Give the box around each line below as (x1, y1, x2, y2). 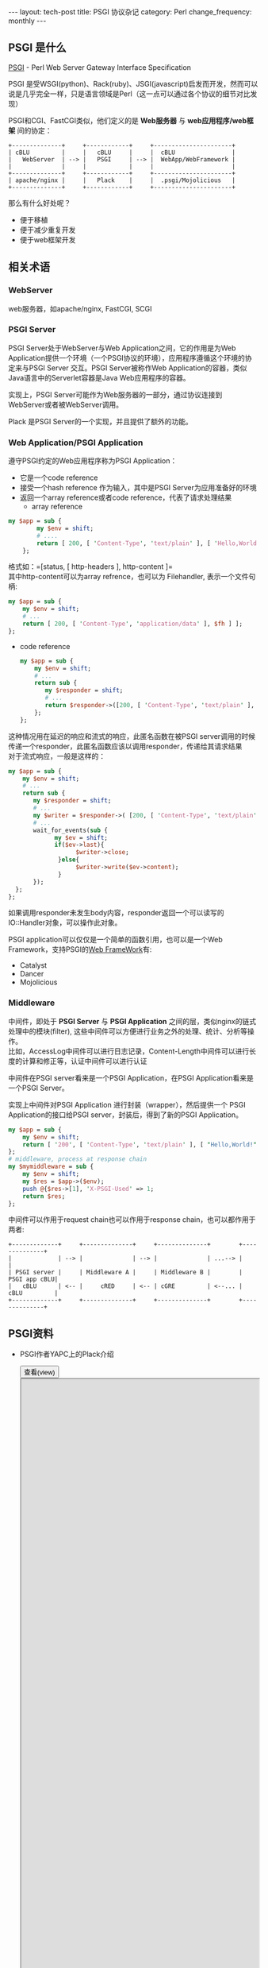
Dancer (19, 969, 44, 979)
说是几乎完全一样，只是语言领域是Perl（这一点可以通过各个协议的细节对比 (8, 89, 251, 99)
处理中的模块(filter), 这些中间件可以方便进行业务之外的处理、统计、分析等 (8, 1027, 248, 1036)
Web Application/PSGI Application (8, 437, 144, 448)
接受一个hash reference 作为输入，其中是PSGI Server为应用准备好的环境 (19, 483, 257, 493)
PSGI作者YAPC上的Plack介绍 (19, 1349, 115, 1359)
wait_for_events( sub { (33, 826, 109, 834)
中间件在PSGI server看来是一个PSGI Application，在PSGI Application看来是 (8, 1073, 254, 1082)
